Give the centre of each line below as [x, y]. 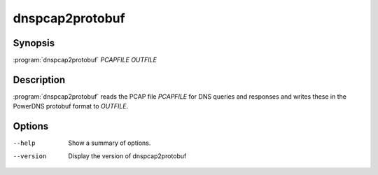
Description [39, 79]
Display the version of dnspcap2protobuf [127, 156]
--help [24, 143]
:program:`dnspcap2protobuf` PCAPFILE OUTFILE [85, 60]
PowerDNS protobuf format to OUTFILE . [71, 106]
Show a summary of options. [110, 143]
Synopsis [34, 43]
